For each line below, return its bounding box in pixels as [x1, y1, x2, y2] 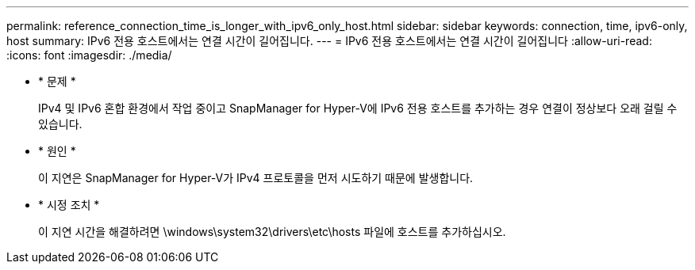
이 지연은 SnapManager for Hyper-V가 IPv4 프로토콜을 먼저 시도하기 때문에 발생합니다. [38, 171, 474, 184]
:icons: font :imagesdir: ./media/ [6, 48, 172, 62]
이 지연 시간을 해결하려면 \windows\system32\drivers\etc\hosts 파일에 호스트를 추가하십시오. [38, 225, 506, 238]
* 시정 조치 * [38, 198, 100, 211]
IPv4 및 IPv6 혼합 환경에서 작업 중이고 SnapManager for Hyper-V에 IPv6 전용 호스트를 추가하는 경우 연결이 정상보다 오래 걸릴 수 [38, 101, 678, 115]
